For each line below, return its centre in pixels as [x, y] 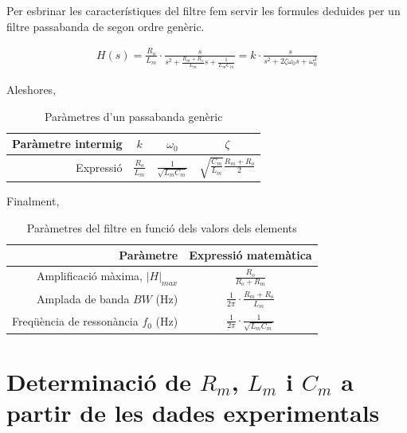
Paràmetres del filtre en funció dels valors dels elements [162, 227]
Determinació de [99, 381]
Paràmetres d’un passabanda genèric [133, 116]
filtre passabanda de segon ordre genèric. [106, 26]
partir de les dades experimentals [193, 412]
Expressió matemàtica [250, 255]
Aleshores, [31, 90]
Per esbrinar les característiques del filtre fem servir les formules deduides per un [203, 10]
